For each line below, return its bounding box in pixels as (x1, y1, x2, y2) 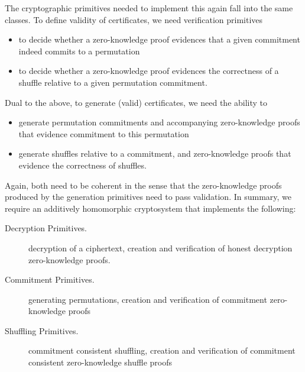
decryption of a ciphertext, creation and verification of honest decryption (28, 241, 293, 254)
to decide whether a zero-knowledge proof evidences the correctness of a (18, 64, 279, 77)
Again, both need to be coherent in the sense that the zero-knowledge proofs (5, 179, 282, 191)
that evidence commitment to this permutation (18, 127, 189, 140)
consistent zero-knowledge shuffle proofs (28, 356, 173, 368)
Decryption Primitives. (5, 222, 87, 234)
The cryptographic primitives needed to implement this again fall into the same (5, 2, 293, 14)
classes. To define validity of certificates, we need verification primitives (5, 13, 263, 25)
